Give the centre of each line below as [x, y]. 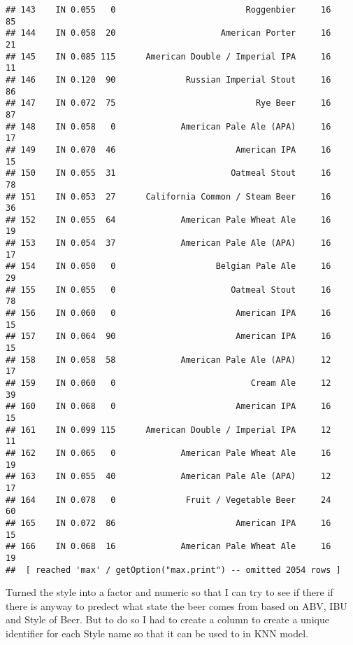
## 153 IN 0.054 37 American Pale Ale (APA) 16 [168, 243]
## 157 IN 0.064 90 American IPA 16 [168, 337]
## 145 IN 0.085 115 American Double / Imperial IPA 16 [168, 56]
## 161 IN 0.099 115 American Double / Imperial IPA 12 [168, 430]
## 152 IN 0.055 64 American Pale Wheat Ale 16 [168, 220]
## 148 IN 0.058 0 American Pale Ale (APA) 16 [168, 126]
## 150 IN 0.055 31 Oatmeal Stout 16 [168, 173]
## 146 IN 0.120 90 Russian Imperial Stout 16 [168, 79]
